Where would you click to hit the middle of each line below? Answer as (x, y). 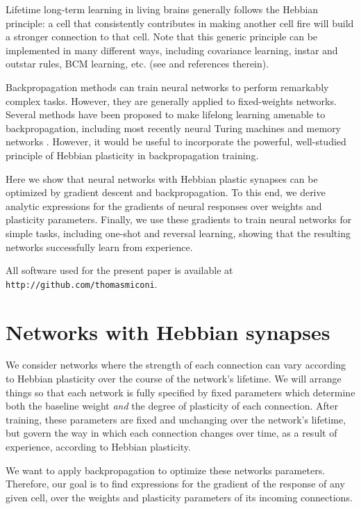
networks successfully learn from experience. (99, 247)
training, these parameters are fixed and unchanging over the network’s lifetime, (176, 419)
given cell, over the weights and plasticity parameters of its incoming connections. (179, 497)
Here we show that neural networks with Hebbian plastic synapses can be (162, 178)
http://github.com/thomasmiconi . (82, 283)
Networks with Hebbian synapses (168, 331)
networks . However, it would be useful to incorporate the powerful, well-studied (176, 142)
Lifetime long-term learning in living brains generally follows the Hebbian (162, 9)
